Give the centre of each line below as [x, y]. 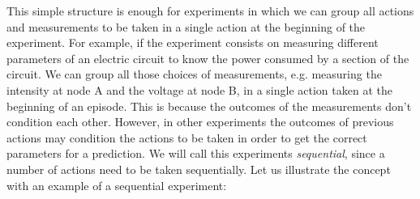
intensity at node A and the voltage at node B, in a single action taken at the [199, 89]
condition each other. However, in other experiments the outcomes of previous [200, 122]
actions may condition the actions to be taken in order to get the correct [187, 137]
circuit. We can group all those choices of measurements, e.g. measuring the [194, 74]
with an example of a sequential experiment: [117, 185]
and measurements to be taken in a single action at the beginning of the [186, 26]
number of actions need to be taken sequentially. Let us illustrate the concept [199, 169]
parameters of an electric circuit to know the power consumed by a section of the [208, 58]
